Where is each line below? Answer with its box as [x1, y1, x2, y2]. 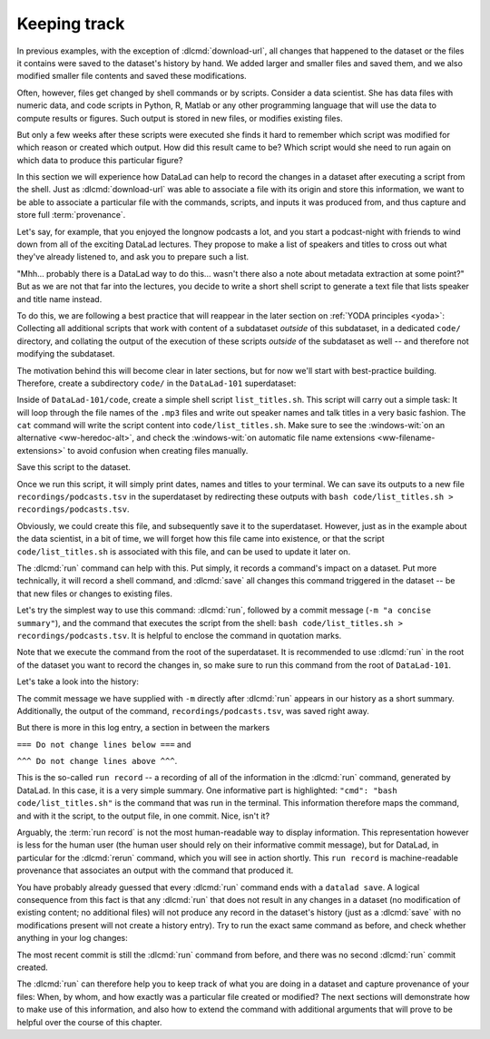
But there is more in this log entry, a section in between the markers [16, 722, 270, 733]
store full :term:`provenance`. [16, 210, 126, 221]
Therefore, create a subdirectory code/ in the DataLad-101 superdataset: [16, 377, 297, 388]
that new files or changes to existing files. [16, 588, 172, 599]
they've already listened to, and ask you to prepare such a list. [16, 251, 250, 262]
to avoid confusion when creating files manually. [67, 445, 249, 456]
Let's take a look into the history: [16, 676, 140, 687]
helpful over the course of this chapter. [16, 1016, 162, 1027]
